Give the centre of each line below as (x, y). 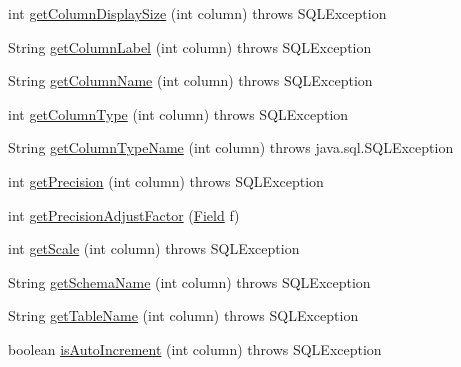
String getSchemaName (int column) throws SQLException (189, 281)
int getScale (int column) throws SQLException (154, 248)
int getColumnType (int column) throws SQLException (178, 113)
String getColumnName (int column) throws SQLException (190, 80)
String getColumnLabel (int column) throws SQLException (190, 46)
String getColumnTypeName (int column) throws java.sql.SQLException (231, 147)
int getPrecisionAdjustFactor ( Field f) (124, 214)
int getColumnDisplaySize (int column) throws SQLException (197, 13)
